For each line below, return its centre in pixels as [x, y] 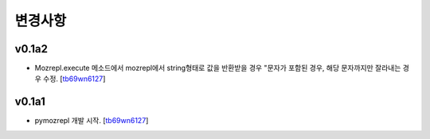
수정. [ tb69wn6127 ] [74, 79]
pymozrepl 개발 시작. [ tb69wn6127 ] [92, 121]
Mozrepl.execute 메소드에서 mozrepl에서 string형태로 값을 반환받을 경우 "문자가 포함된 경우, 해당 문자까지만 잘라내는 [218, 68]
